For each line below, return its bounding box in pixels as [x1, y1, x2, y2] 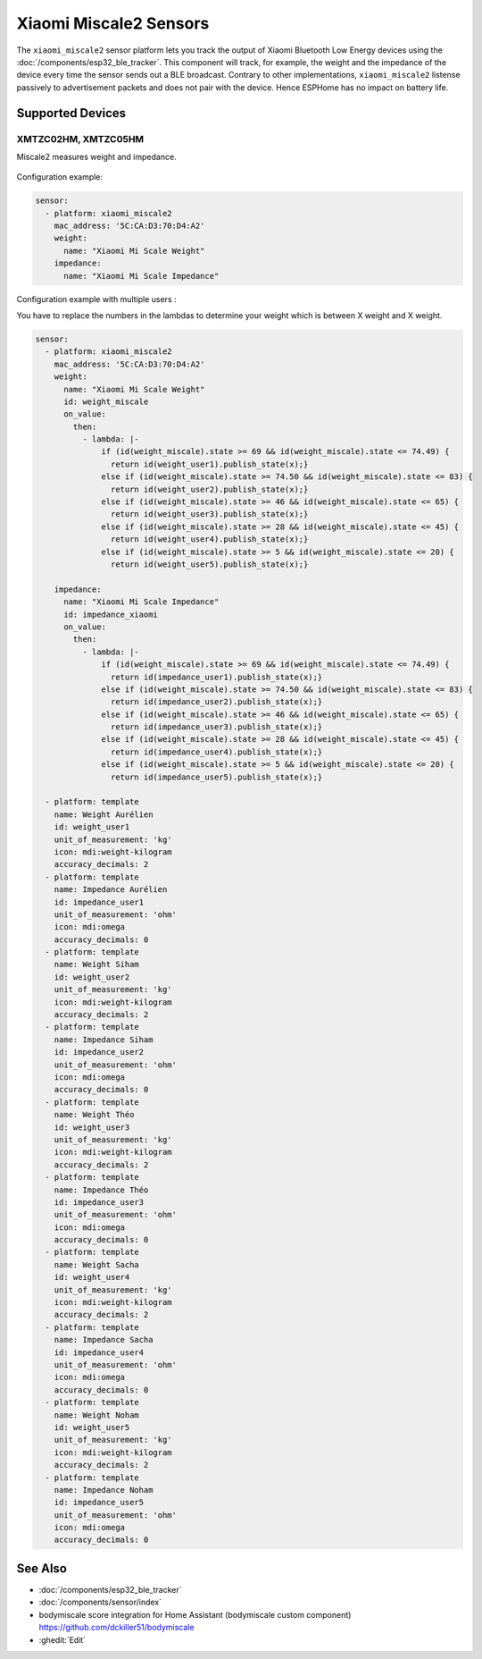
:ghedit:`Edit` [38, 1634, 87, 1645]
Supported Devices [16, 105, 127, 121]
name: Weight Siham [54, 959, 140, 970]
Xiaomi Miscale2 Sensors [16, 13, 210, 33]
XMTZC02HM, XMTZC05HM [16, 132, 145, 145]
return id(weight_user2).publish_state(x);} [110, 484, 309, 494]
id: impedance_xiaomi [63, 609, 158, 619]
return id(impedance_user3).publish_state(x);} [110, 722, 323, 732]
